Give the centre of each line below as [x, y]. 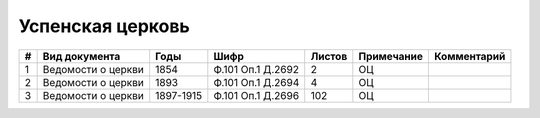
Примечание [391, 56]
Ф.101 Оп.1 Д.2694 [256, 82]
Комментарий [469, 56]
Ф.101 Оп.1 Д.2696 [256, 95]
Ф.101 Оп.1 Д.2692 [256, 69]
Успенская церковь [104, 26]
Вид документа [81, 56]
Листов [329, 56]
